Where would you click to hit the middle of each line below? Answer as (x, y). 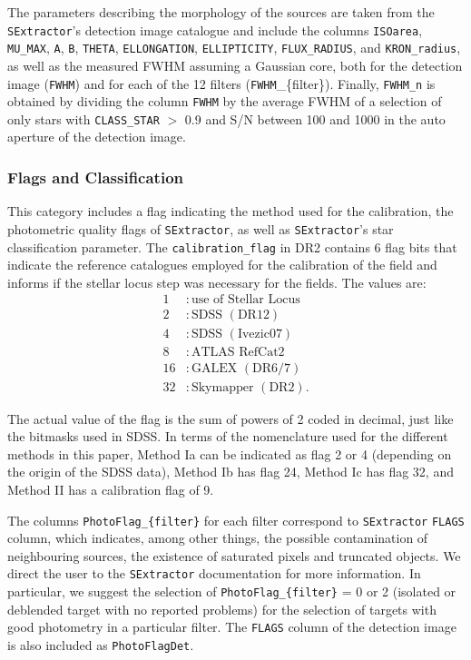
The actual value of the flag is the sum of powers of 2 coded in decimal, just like (231, 418)
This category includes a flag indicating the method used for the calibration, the (231, 211)
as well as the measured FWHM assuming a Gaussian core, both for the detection (235, 65)
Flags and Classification (96, 177)
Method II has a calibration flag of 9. (111, 489)
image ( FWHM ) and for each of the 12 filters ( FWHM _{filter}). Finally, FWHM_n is (221, 83)
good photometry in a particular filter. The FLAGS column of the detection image (232, 627)
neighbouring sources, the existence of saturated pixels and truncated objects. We (234, 555)
